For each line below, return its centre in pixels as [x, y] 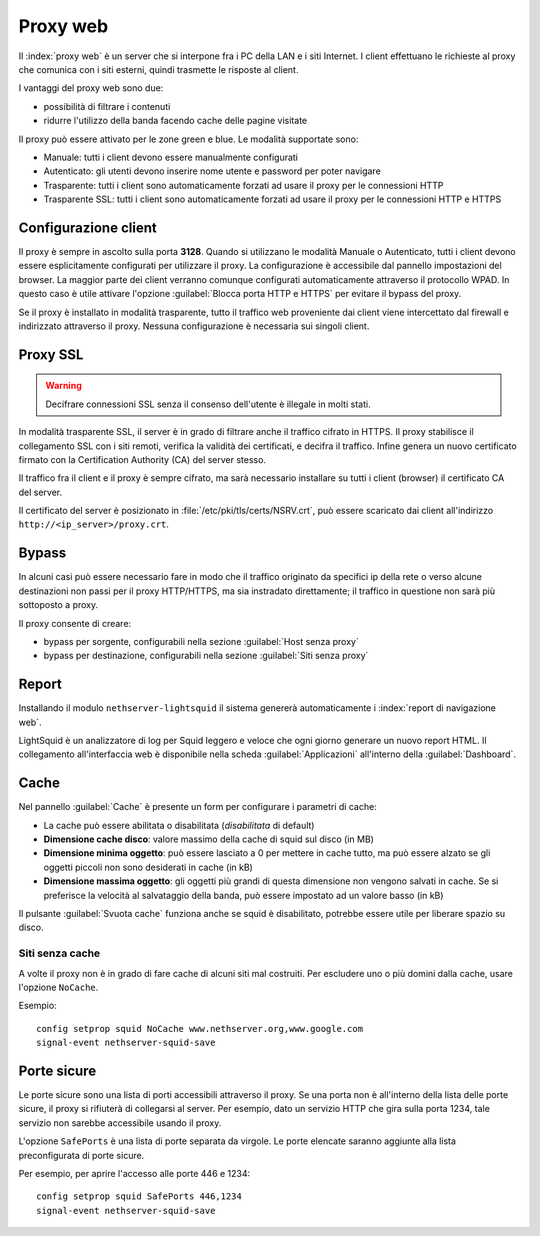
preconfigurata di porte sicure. [81, 1155]
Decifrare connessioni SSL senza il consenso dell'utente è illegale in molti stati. [208, 404]
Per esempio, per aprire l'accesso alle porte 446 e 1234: [134, 1173]
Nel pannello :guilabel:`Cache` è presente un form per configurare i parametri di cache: [197, 807]
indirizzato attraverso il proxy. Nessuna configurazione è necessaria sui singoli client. [194, 326]
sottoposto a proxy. [58, 605]
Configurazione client [87, 227]
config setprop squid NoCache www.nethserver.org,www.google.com [200, 1028]
